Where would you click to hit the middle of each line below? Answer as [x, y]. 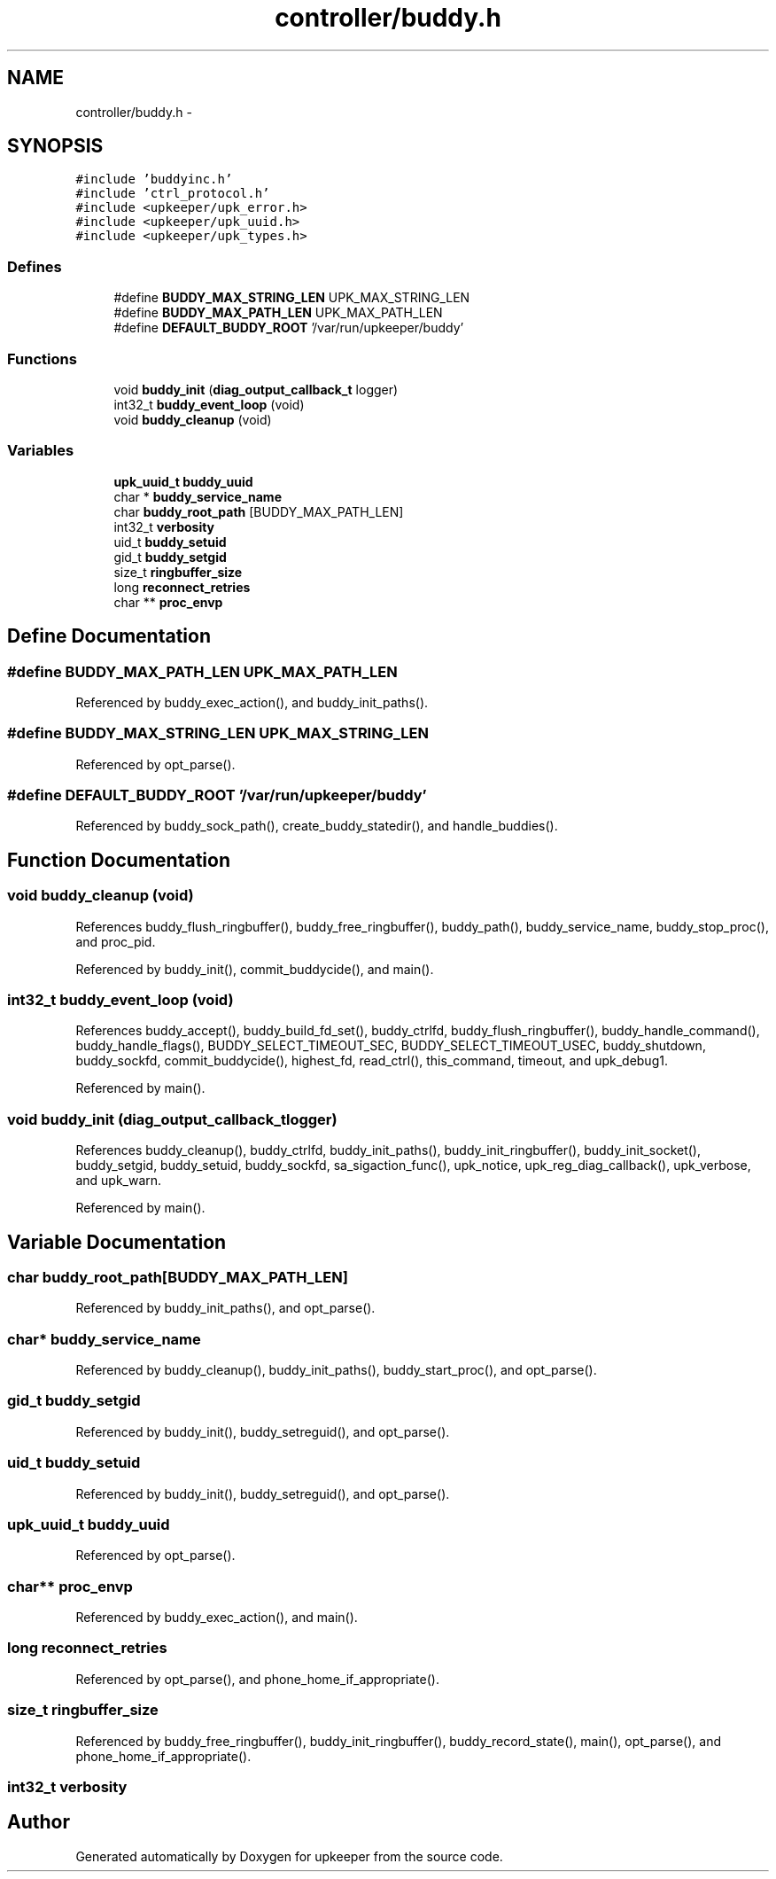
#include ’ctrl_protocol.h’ [173, 194]
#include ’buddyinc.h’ [154, 179]
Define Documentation [109, 636]
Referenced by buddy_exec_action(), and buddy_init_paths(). [252, 702]
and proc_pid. [116, 941]
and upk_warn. [119, 1181]
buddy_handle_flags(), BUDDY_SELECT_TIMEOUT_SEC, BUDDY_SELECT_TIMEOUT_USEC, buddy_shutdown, [391, 1046]
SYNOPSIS [55, 146]
